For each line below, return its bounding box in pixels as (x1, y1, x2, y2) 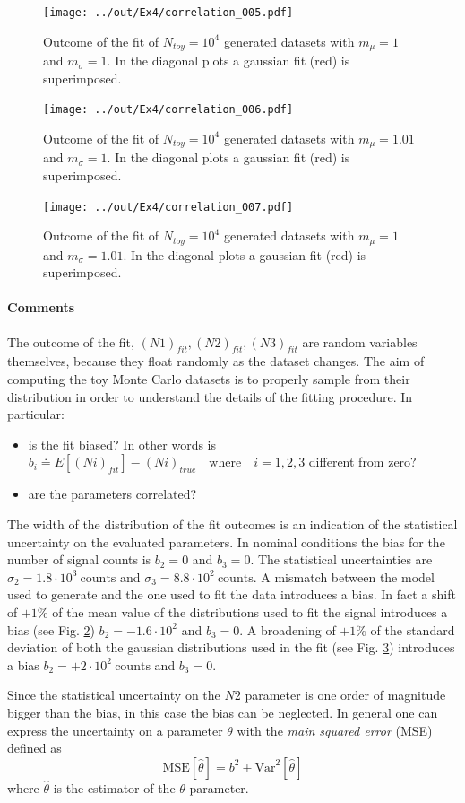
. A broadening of (239, 620, 336, 639)
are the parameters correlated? (28, 484, 197, 503)
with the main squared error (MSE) (237, 720, 433, 739)
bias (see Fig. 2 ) (7, 620, 95, 639)
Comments (7, 298, 74, 317)
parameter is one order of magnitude (245, 685, 446, 704)
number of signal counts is (7, 550, 151, 569)
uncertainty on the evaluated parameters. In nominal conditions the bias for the (7, 532, 445, 551)
